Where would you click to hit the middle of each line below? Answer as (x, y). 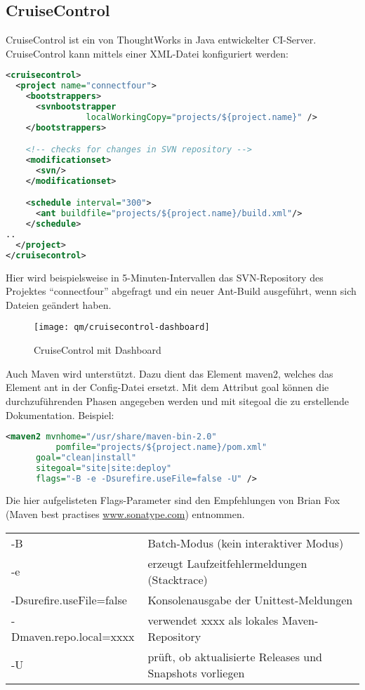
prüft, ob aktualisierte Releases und (235, 656)
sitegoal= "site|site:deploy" (104, 468)
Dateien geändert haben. (59, 304)
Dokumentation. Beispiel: (60, 414)
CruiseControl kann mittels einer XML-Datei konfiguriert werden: (147, 53)
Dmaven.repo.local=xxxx (73, 636)
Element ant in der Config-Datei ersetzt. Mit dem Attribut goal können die (167, 387)
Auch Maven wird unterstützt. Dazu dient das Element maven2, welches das (170, 373)
